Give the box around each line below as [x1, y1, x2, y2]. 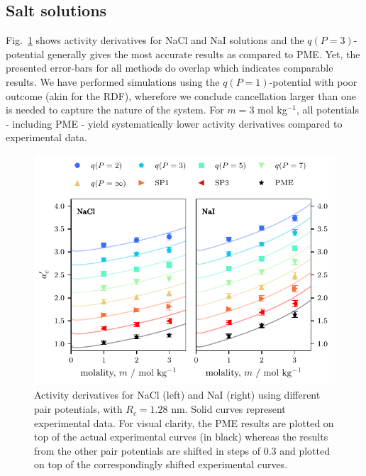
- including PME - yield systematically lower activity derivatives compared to [6, 116, 343, 131]
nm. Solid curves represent [171, 402, 286, 416]
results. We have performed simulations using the [6, 74, 220, 89]
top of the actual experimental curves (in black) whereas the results [34, 429, 328, 444]
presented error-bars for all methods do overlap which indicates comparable [6, 60, 333, 75]
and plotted [279, 443, 331, 458]
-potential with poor [269, 74, 357, 89]
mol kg [257, 102, 287, 117]
